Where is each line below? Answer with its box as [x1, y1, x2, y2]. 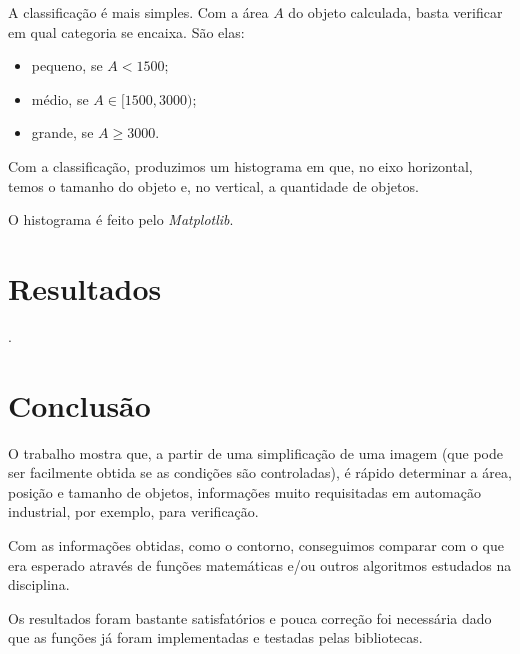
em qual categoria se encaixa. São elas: [8, 21, 245, 42]
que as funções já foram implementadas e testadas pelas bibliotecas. [8, 627, 423, 648]
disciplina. [8, 574, 70, 595]
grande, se [31, 122, 94, 143]
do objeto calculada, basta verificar [288, 2, 503, 22]
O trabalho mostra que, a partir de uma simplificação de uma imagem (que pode [8, 442, 503, 463]
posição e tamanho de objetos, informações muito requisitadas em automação [8, 481, 481, 502]
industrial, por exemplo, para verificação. [8, 501, 259, 522]
